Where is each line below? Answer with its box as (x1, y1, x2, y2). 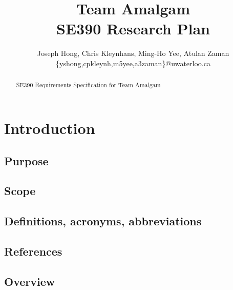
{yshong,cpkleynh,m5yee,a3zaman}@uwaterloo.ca (56, 57, 210, 68)
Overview (4, 273, 55, 289)
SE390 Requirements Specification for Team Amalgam (16, 81, 161, 89)
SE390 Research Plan (56, 18, 210, 39)
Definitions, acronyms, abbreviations (4, 213, 202, 229)
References (4, 243, 62, 259)
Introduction (4, 117, 95, 138)
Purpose (4, 152, 49, 168)
